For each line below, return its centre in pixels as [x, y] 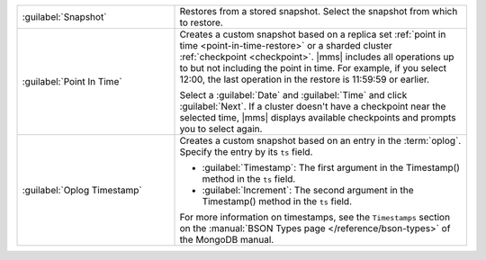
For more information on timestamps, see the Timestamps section [315, 217]
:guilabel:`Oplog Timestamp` [82, 190]
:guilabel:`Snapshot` [64, 17]
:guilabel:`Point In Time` [72, 81]
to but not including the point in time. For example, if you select [313, 68]
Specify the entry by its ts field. [246, 152]
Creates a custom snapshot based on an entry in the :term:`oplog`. [320, 141]
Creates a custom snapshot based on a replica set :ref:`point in [313, 34]
